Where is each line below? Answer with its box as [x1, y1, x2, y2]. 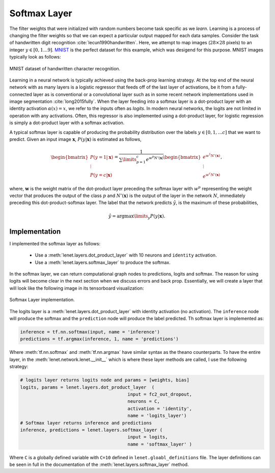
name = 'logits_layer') [127, 413, 187, 419]
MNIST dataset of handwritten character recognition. [9, 65, 121, 71]
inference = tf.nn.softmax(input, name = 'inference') [20, 329, 160, 335]
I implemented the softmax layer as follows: [9, 240, 101, 246]
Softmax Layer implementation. [9, 297, 75, 303]
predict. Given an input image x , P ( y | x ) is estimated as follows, [9, 136, 142, 143]
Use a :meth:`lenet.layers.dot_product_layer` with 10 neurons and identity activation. [35, 252, 217, 258]
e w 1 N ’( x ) [203, 153, 221, 160]
